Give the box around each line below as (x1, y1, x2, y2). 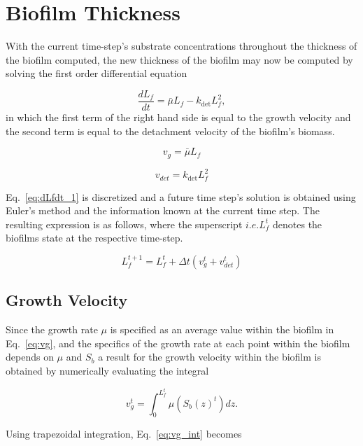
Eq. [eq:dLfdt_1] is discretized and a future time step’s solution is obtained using (6, 189, 356, 204)
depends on (6, 349, 54, 364)
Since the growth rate (6, 322, 98, 337)
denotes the (273, 216, 322, 231)
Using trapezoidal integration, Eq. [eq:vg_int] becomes (6, 426, 242, 441)
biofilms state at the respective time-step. (6, 230, 183, 245)
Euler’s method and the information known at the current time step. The (6, 203, 320, 218)
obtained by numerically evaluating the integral (6, 363, 209, 377)
